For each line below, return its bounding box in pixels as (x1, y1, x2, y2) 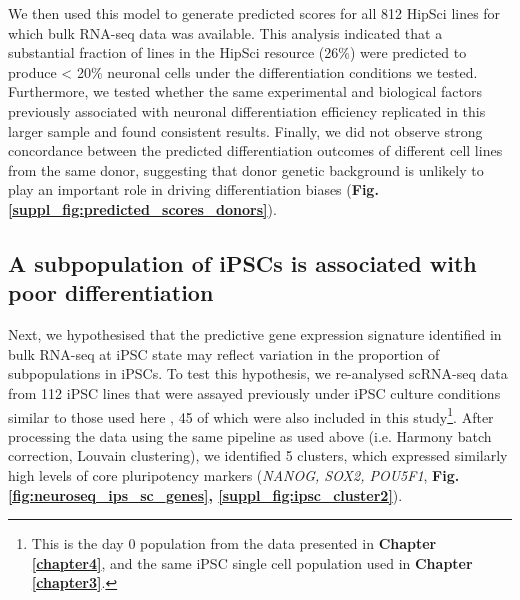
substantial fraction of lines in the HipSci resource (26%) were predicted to (8, 42, 467, 63)
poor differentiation (8, 277, 214, 308)
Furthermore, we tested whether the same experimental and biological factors (8, 81, 482, 102)
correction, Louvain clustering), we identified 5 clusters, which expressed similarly (8, 445, 508, 466)
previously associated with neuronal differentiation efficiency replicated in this (8, 100, 486, 121)
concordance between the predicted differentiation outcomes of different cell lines (8, 140, 503, 161)
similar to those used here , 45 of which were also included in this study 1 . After (8, 403, 494, 427)
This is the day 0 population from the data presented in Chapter (31, 533, 437, 554)
